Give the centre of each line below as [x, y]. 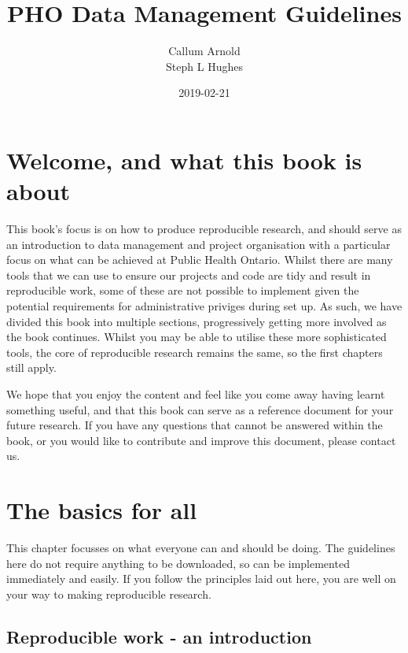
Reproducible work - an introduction [159, 636]
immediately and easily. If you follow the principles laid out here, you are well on [201, 579]
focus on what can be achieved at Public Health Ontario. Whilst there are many [200, 260]
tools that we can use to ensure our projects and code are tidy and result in [189, 275]
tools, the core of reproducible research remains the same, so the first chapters [195, 352]
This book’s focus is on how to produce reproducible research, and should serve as [204, 229]
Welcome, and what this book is [184, 160]
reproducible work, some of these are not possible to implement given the [183, 290]
